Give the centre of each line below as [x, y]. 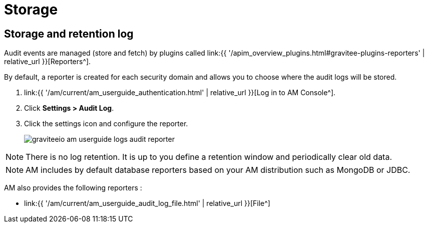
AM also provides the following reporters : [73, 188]
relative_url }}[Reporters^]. [48, 62]
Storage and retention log [69, 34]
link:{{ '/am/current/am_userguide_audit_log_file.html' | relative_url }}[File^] [147, 203]
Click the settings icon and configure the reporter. [106, 124]
